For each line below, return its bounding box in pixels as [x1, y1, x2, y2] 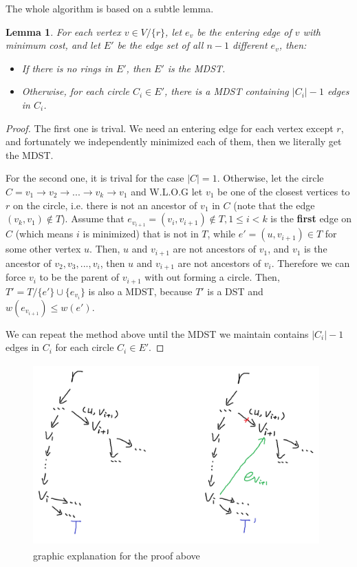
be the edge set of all [117, 38, 204, 52]
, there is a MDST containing [164, 84, 289, 98]
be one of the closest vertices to [217, 184, 350, 198]
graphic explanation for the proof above [33, 548, 200, 563]
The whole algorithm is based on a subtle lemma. [6, 1, 214, 15]
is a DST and [207, 283, 263, 298]
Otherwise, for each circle [21, 84, 130, 98]
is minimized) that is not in [83, 226, 199, 241]
